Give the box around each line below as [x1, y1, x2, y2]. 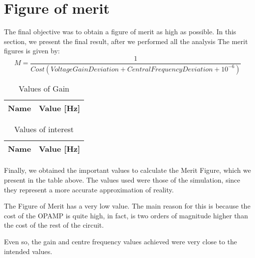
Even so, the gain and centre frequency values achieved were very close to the [4, 236, 237, 246]
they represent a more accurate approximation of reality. [4, 184, 174, 194]
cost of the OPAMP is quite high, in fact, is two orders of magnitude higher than [4, 210, 248, 220]
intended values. [4, 246, 53, 256]
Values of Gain [19, 82, 69, 94]
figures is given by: [4, 46, 60, 56]
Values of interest [14, 123, 74, 135]
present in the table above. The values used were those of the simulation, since [4, 175, 240, 185]
